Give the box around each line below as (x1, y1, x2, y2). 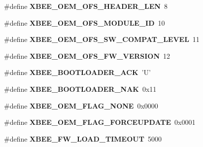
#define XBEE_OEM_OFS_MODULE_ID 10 (4, 17, 165, 28)
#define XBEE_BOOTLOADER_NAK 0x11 (4, 83, 157, 94)
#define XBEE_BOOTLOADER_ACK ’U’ (4, 67, 151, 77)
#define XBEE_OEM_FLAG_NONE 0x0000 (4, 100, 158, 110)
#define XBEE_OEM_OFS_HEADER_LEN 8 (4, 1, 168, 11)
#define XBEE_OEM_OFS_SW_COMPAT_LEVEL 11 (4, 34, 200, 44)
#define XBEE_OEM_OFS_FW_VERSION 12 (4, 50, 170, 61)
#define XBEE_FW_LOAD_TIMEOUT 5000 (4, 133, 162, 144)
